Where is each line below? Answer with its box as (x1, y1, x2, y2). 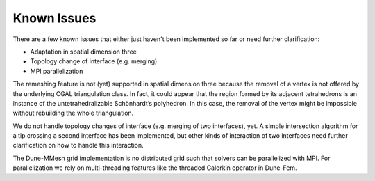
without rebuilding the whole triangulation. (12, 109, 134, 118)
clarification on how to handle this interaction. (12, 141, 144, 150)
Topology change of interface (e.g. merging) (30, 57, 158, 65)
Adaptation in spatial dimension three (30, 47, 137, 56)
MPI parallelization (30, 67, 83, 75)
